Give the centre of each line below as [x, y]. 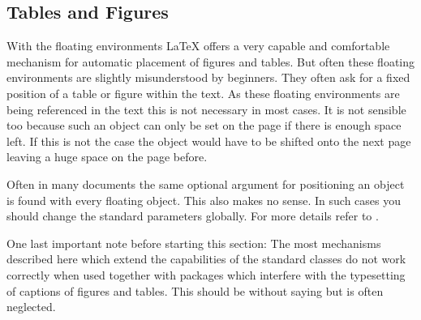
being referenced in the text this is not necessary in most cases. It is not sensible [206, 109]
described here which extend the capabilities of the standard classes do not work [206, 259]
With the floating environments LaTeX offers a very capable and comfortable [198, 46]
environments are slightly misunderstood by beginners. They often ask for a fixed [208, 77]
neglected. [31, 307]
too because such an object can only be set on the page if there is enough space [204, 125]
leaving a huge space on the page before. [107, 157]
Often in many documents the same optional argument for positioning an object [206, 183]
